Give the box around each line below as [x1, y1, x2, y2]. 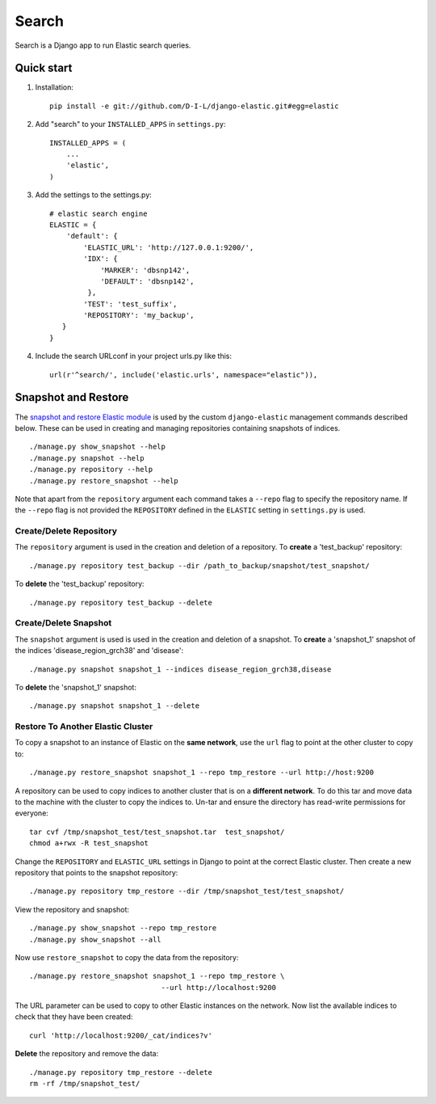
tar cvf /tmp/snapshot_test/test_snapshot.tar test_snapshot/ [29, 827, 285, 836]
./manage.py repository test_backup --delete [29, 598, 213, 607]
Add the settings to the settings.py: [35, 190, 153, 200]
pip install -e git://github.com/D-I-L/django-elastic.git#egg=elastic [49, 101, 339, 111]
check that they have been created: [15, 1012, 133, 1022]
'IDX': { [83, 255, 118, 263]
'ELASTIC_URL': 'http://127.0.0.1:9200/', [83, 242, 254, 252]
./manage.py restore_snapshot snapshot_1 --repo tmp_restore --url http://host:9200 [29, 768, 375, 777]
